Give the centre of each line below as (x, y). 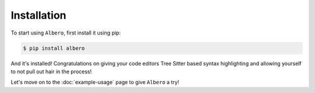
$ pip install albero (54, 48)
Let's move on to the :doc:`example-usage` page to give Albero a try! (95, 82)
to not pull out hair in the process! (51, 71)
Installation (38, 15)
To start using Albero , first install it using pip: (66, 33)
